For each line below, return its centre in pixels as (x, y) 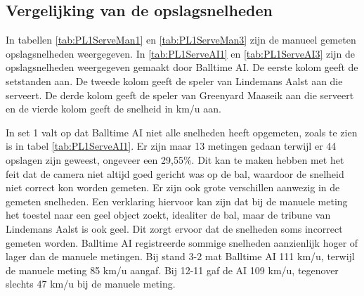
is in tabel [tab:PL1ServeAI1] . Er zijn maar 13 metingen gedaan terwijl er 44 (171, 146)
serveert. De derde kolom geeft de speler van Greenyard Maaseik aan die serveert (180, 95)
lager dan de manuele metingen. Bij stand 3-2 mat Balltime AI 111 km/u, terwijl (180, 256)
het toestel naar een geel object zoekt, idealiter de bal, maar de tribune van (168, 215)
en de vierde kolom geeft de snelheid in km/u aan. (113, 109)
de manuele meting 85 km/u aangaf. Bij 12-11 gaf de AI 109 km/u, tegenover (172, 270)
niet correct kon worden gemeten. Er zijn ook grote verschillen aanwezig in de (173, 187)
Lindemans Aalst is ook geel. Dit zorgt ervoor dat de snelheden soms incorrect (174, 228)
